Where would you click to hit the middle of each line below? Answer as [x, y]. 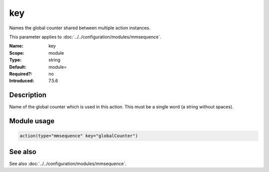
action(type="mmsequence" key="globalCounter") [79, 136]
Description [28, 95]
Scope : [17, 53]
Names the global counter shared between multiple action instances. [80, 28]
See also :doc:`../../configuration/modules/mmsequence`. [68, 164]
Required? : [21, 74]
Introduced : [22, 81]
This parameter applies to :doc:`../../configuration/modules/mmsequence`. [85, 37]
